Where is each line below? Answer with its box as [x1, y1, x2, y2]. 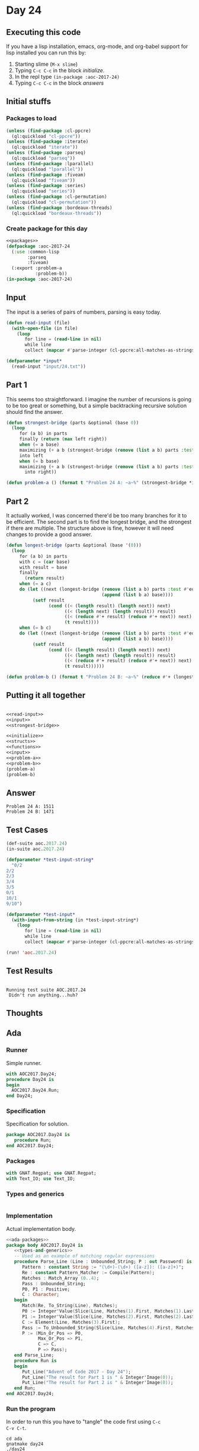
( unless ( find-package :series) [6, 183, 86, 189]
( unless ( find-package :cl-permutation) [6, 194, 108, 200]
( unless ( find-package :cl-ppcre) [6, 128, 92, 134]
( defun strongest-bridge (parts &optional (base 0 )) [6, 420, 139, 426]
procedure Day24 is [6, 1076, 54, 1082]
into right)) [24, 469, 57, 475]
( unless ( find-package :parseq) [6, 150, 86, 156]
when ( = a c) [19, 581, 52, 587]
